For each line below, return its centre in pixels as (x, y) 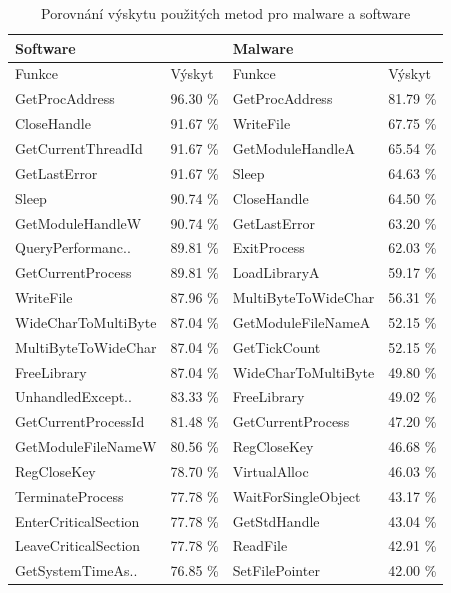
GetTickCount (276, 346)
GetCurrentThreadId (79, 147)
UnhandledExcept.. (73, 396)
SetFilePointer (276, 570)
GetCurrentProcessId (80, 421)
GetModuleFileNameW (86, 446)
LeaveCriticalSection (78, 545)
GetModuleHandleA (293, 147)
